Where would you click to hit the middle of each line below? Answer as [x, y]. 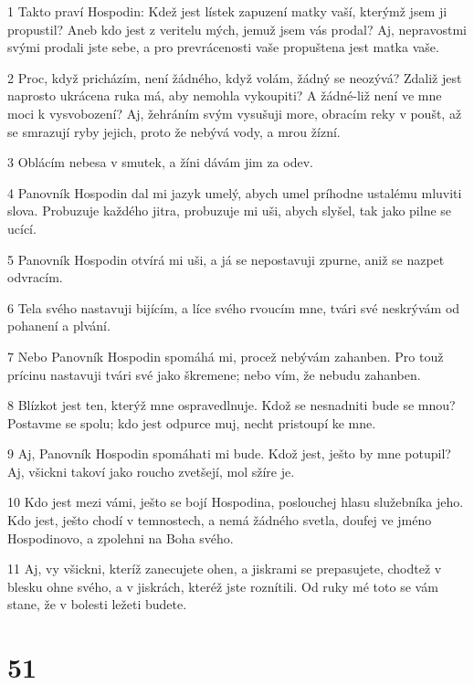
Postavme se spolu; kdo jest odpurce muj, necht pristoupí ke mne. [192, 422]
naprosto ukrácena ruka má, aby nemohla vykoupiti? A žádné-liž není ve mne [225, 95]
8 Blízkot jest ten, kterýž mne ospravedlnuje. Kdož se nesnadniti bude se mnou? [232, 405]
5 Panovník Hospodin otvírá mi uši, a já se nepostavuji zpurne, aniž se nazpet [226, 259]
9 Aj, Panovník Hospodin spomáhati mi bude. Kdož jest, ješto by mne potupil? [229, 453]
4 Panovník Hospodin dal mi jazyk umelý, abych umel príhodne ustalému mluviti [235, 192]
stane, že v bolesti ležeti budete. [97, 604]
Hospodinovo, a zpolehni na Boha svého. [121, 537]
